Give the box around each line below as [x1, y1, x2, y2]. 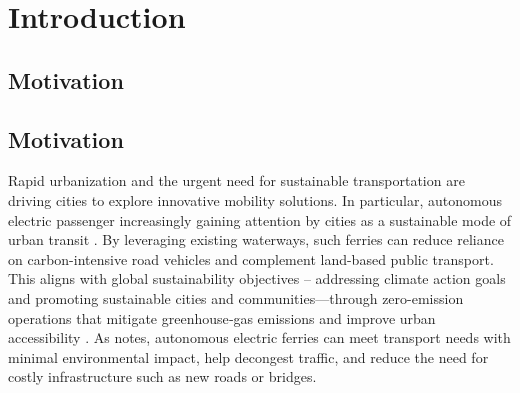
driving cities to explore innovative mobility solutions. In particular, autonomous [8, 189, 503, 210]
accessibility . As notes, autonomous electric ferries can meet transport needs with [8, 327, 511, 348]
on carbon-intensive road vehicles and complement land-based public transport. [8, 248, 494, 269]
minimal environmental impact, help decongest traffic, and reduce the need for [8, 346, 489, 367]
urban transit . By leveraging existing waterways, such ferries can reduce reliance [8, 229, 504, 250]
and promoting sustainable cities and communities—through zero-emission [8, 287, 464, 308]
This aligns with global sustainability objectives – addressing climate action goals [8, 268, 506, 289]
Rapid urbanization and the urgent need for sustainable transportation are [8, 170, 465, 191]
